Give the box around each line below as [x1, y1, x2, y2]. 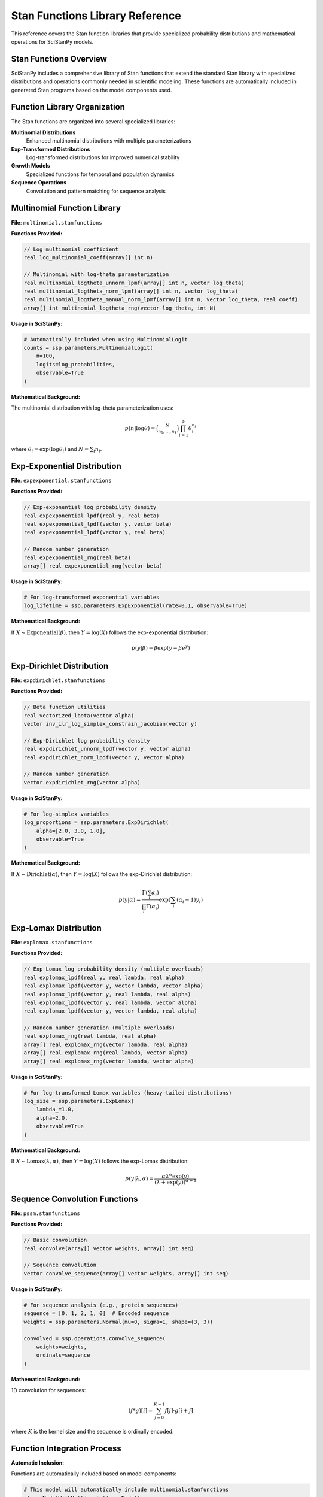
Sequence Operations [11, 179, 67, 186]
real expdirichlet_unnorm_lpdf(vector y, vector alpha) [23, 746, 191, 753]
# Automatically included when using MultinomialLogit [23, 336, 188, 343]
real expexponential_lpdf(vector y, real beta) [23, 529, 166, 536]
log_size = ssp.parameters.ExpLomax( [23, 1098, 135, 1104]
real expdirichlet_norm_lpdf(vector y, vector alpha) [23, 754, 185, 760]
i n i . [93, 445, 102, 454]
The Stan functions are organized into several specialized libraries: [11, 117, 176, 125]
